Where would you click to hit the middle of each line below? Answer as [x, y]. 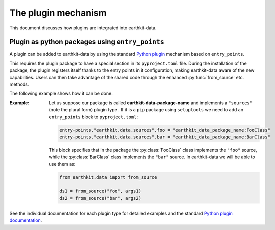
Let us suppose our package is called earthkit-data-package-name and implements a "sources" [151, 103]
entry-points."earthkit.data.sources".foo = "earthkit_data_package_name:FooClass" [165, 130]
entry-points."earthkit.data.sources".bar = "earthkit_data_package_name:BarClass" [165, 137]
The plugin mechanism [58, 13]
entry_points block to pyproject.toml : [93, 117]
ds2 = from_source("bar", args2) [100, 198]
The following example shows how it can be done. [61, 94]
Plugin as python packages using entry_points [87, 42]
